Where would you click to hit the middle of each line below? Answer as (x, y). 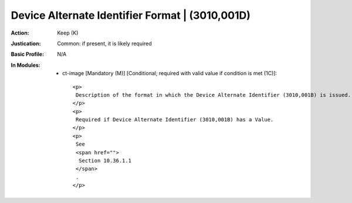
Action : (20, 33)
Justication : (26, 43)
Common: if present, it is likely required (104, 43)
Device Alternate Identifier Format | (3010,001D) (131, 15)
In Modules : (26, 65)
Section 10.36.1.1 (105, 161)
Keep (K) (68, 33)
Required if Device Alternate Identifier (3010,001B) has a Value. (175, 120)
